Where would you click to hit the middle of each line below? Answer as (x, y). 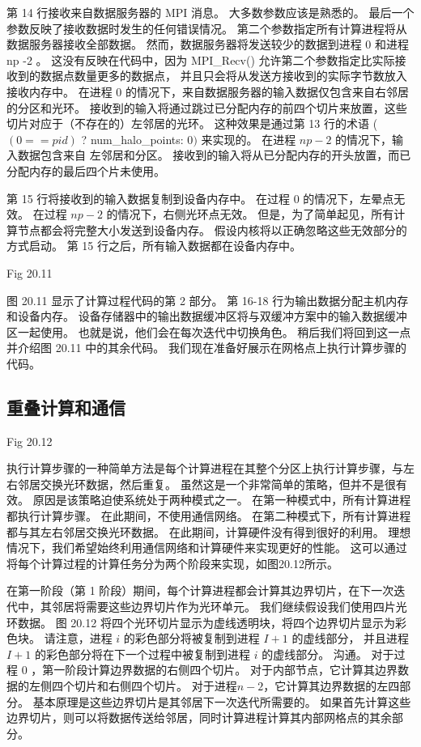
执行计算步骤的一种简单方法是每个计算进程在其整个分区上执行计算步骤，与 (205, 468)
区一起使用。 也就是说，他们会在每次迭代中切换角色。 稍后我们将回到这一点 (209, 331)
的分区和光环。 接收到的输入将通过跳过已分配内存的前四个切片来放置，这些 (207, 107)
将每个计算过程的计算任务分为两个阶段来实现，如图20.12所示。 (172, 563)
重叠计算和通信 (66, 407)
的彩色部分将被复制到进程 (191, 638)
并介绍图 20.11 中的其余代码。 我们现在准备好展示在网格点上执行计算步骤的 (206, 348)
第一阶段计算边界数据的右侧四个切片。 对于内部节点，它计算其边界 (220, 670)
